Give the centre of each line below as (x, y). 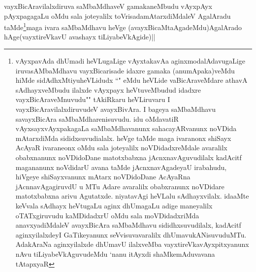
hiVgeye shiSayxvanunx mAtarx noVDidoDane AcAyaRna (103, 177)
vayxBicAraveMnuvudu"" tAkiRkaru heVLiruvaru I (93, 99)
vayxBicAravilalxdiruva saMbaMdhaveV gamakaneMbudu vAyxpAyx (108, 6)
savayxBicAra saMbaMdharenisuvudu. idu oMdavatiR (97, 119)
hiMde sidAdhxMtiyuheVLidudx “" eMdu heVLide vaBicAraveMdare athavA (131, 80)
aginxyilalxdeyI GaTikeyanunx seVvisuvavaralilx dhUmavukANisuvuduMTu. (131, 234)
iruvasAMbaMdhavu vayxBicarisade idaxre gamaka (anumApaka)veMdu (125, 70)
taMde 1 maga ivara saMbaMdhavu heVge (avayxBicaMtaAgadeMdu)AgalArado (123, 26)
